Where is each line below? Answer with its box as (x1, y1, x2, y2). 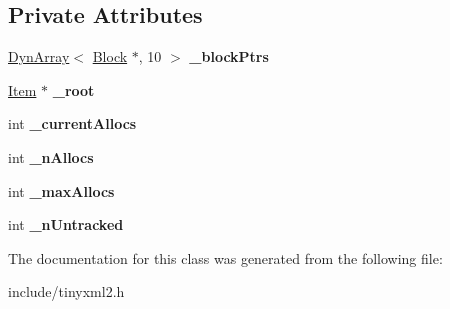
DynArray (8, 46, 70, 67)
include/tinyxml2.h (8, 281, 125, 302)
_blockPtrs (189, 46, 269, 67)
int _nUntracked (8, 214, 124, 235)
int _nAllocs (8, 146, 94, 167)
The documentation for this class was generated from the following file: (8, 247, 443, 268)
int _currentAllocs (8, 113, 137, 134)
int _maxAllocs (8, 180, 115, 201)
